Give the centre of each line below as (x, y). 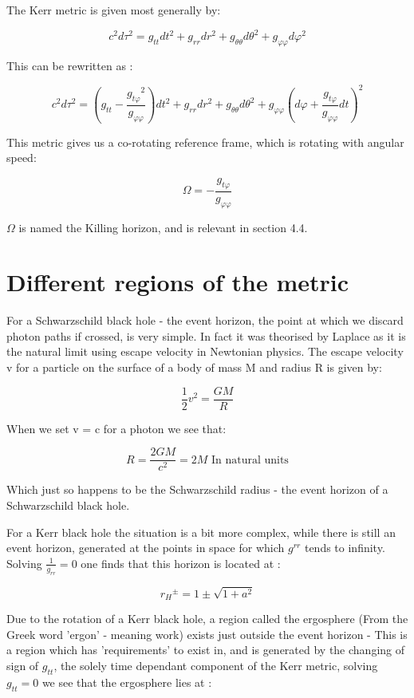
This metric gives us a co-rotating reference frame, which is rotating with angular (205, 142)
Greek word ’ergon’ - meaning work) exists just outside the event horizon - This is (207, 634)
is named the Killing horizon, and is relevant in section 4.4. (163, 227)
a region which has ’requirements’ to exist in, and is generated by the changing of (206, 650)
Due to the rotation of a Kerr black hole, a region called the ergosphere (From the (207, 619)
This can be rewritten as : (70, 65)
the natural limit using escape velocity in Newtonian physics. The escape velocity (205, 351)
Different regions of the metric (178, 282)
